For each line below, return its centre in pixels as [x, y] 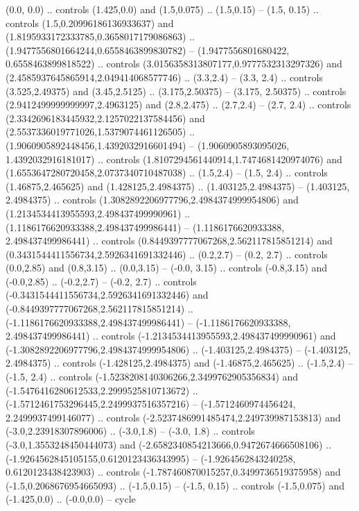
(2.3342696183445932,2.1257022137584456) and [105, 118]
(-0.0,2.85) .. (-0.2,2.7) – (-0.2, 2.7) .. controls [101, 281]
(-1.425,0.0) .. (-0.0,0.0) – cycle [71, 499]
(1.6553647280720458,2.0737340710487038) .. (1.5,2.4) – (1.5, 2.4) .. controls [167, 173]
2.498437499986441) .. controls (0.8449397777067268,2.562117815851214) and [169, 241]
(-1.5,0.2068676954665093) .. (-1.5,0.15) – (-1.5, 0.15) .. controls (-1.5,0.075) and [175, 485]
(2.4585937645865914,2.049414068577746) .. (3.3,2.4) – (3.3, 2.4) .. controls [164, 77]
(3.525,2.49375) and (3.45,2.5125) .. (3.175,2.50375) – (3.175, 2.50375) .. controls [176, 91]
